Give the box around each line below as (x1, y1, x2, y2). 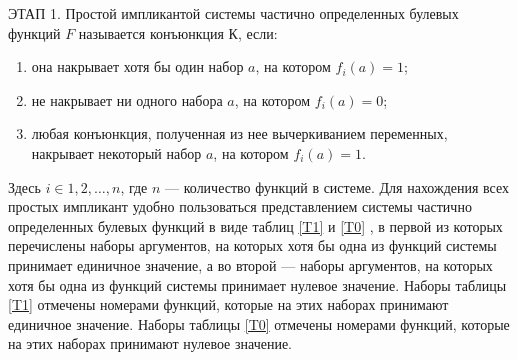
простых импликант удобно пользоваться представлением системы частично (8, 196, 472, 217)
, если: (237, 22, 278, 43)
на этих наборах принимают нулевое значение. (8, 333, 293, 354)
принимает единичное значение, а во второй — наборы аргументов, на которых (8, 254, 493, 275)
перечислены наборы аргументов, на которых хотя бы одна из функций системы (8, 235, 497, 256)
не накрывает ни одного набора (31, 89, 223, 110)
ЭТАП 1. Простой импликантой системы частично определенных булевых (8, 3, 459, 23)
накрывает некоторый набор (31, 142, 202, 163)
